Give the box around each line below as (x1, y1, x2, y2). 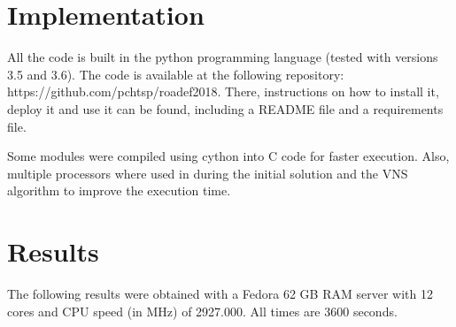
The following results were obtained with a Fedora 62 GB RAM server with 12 (7, 285, 433, 302)
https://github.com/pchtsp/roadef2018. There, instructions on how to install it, (7, 82, 439, 101)
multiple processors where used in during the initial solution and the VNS (7, 163, 408, 182)
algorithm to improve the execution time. (7, 181, 231, 200)
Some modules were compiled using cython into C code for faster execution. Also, (7, 147, 450, 165)
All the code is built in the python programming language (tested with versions (7, 48, 438, 66)
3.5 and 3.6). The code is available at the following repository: (7, 65, 344, 83)
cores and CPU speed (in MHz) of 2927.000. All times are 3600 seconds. (7, 301, 398, 320)
